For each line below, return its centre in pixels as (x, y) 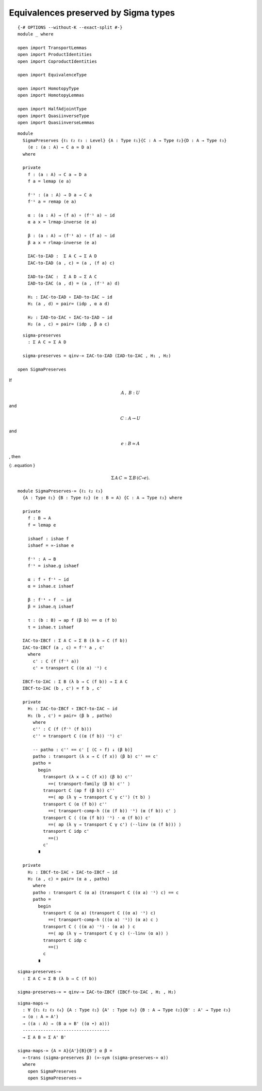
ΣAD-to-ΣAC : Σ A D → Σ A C (62, 277)
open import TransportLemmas (52, 48)
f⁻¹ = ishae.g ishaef (53, 566)
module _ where (36, 34)
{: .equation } (22, 465)
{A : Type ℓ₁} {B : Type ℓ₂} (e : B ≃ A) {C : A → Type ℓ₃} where (102, 498)
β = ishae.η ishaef (51, 607)
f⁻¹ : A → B (42, 559)
